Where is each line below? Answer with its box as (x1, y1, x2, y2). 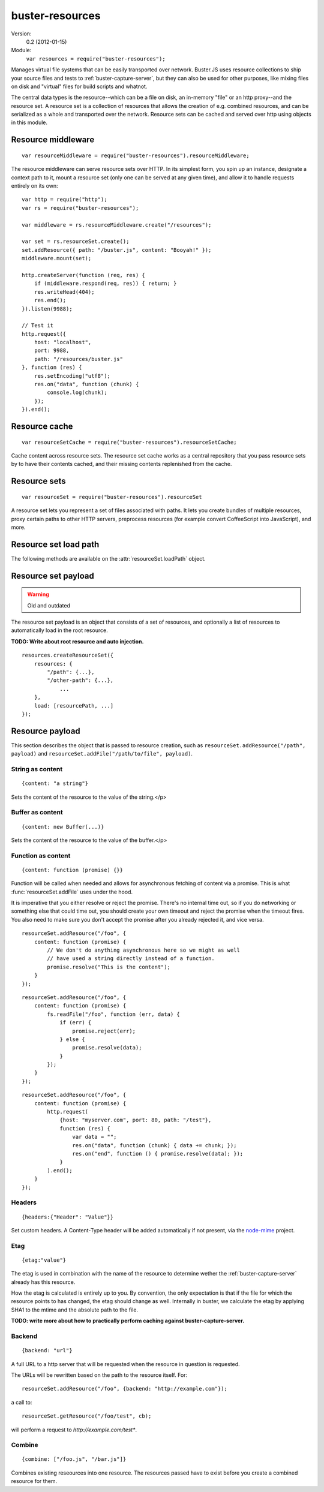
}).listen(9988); (22, 305, 73, 312)
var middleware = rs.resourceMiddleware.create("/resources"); (22, 221, 212, 228)
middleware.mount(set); (22, 255, 92, 262)
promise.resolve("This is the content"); (47, 963, 171, 970)
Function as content (11, 852, 71, 860)
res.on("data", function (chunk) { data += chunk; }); (72, 1142, 237, 1148)
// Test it (22, 322, 54, 329)
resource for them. (11, 1478, 58, 1485)
